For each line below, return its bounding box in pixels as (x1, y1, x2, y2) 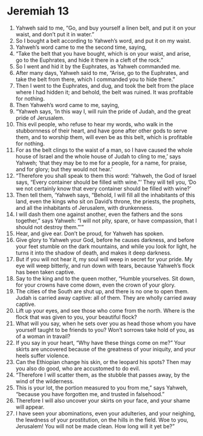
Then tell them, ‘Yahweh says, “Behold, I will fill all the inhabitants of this (15, 191, 195, 198)
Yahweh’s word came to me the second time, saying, (15, 44, 147, 51)
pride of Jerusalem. (15, 114, 65, 122)
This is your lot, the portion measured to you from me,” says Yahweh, (15, 384, 188, 391)
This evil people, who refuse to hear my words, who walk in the (15, 120, 173, 128)
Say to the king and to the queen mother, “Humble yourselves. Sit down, (15, 275, 195, 282)
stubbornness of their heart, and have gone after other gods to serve (15, 127, 188, 134)
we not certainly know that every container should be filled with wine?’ (15, 184, 192, 192)
